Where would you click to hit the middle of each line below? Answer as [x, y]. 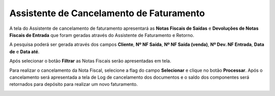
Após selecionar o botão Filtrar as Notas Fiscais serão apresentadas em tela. [90, 61]
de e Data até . [24, 52]
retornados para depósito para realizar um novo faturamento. [74, 84]
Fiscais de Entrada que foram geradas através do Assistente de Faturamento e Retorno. [102, 35]
